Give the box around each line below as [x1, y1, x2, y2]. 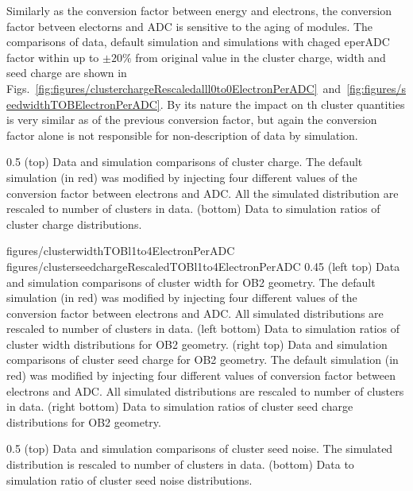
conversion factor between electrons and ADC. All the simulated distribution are [6, 184, 399, 201]
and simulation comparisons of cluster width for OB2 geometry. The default [6, 273, 376, 290]
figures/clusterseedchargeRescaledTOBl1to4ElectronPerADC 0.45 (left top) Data [6, 257, 400, 274]
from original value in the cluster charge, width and [135, 48, 386, 65]
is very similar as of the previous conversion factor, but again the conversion [6, 111, 377, 128]
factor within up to [6, 48, 99, 65]
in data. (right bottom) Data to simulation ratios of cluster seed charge [6, 398, 353, 415]
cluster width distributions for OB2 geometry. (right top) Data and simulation [6, 335, 388, 352]
